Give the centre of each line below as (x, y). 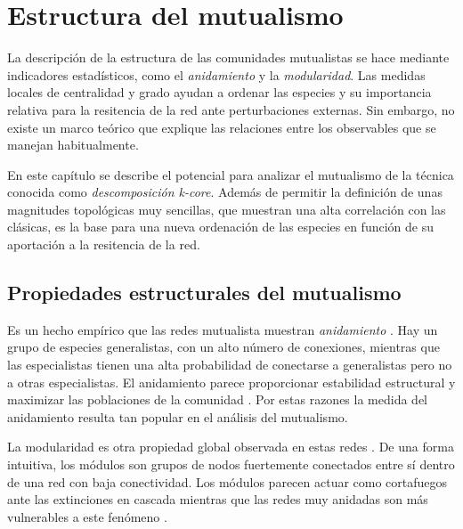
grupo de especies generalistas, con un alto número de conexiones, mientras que (223, 347)
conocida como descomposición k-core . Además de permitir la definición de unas (225, 192)
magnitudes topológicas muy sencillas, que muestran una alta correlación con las (227, 209)
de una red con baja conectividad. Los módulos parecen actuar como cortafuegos (227, 481)
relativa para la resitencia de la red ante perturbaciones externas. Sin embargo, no (231, 109)
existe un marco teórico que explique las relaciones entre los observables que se (222, 127)
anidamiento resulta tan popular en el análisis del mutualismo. (178, 416)
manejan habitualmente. (73, 145)
